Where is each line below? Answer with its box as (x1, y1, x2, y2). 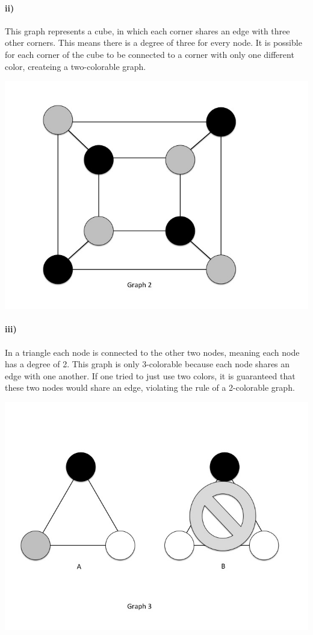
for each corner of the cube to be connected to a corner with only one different (5, 48, 294, 60)
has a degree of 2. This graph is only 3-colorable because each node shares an (5, 358, 290, 370)
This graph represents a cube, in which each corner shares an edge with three (5, 24, 290, 37)
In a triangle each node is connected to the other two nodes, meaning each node (5, 346, 300, 358)
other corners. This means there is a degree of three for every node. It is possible (5, 36, 302, 49)
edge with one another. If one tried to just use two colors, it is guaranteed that (5, 369, 296, 382)
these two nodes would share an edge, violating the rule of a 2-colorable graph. (5, 381, 295, 394)
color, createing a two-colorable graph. (5, 60, 146, 72)
